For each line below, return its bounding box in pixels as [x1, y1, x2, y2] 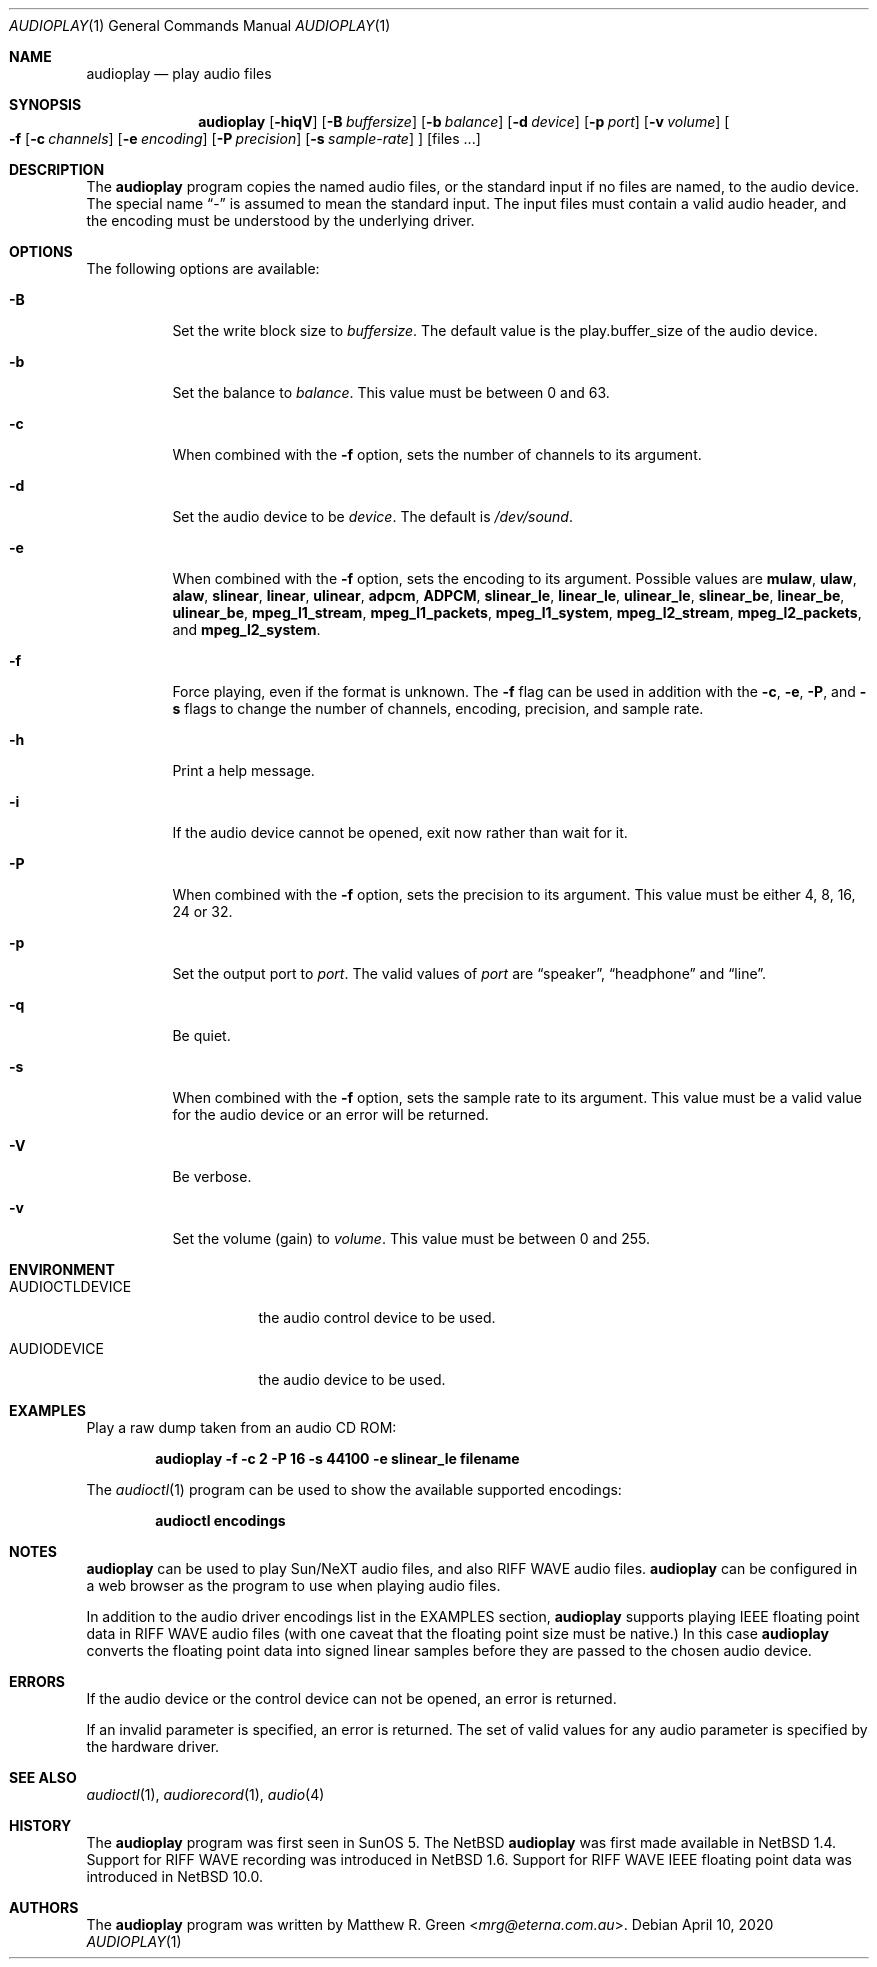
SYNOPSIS [9, 96, 82, 113]
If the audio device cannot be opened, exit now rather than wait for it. [172, 824, 628, 841]
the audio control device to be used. [258, 1309, 496, 1326]
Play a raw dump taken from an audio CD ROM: [86, 1419, 397, 1436]
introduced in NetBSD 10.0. [86, 1868, 264, 1885]
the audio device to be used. [258, 1371, 446, 1388]
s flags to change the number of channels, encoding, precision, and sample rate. [172, 700, 704, 717]
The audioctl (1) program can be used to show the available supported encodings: [86, 1481, 622, 1498]
